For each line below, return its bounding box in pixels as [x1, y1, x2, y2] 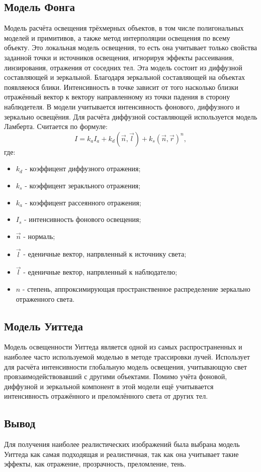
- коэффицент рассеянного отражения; [25, 197, 141, 207]
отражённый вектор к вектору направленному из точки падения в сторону [4, 91, 230, 102]
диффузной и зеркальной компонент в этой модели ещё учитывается [4, 381, 214, 391]
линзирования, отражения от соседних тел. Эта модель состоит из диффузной [4, 62, 242, 72]
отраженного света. [16, 293, 75, 304]
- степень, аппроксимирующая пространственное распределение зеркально [22, 283, 250, 294]
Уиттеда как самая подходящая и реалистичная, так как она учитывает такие [4, 448, 239, 459]
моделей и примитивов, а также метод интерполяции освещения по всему [4, 32, 230, 43]
